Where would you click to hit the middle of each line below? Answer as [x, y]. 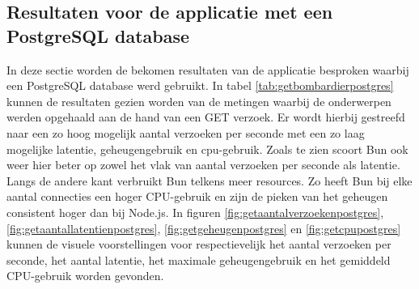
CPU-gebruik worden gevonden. [85, 276]
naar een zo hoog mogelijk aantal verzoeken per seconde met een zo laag [186, 132]
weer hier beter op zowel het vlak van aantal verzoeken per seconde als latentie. [203, 165]
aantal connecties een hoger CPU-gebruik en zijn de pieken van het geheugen [197, 196]
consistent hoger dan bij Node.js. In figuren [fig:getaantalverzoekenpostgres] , [195, 212]
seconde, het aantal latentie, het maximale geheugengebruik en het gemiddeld [199, 259]
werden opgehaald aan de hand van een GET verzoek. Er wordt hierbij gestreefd [206, 117]
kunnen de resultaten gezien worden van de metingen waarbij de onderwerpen [199, 101]
